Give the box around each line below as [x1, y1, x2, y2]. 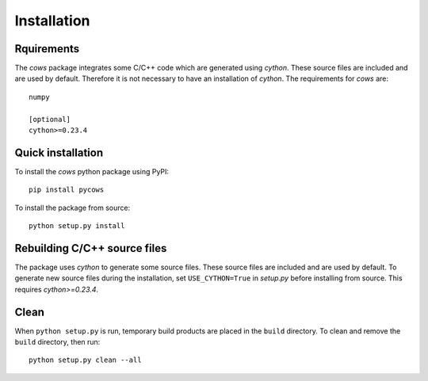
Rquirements [14, 42, 80, 55]
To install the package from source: [14, 203, 131, 212]
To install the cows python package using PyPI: [14, 166, 170, 176]
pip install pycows [29, 185, 105, 194]
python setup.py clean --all [29, 356, 142, 364]
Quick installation [14, 146, 104, 159]
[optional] [29, 115, 71, 124]
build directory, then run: [14, 337, 101, 347]
